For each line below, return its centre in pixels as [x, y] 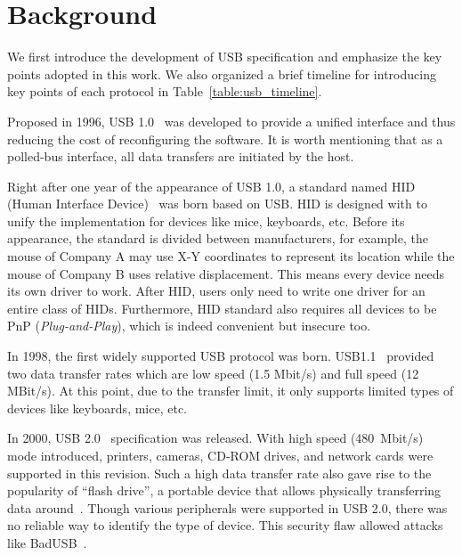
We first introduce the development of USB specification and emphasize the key [225, 57]
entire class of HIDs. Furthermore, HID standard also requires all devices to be [222, 308]
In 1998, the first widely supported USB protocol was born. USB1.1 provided [221, 356]
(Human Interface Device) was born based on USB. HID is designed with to [217, 204]
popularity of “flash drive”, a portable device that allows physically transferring [224, 490]
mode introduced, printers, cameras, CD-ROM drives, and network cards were [220, 455]
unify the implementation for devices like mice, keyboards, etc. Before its [206, 220]
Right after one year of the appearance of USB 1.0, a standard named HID [211, 186]
